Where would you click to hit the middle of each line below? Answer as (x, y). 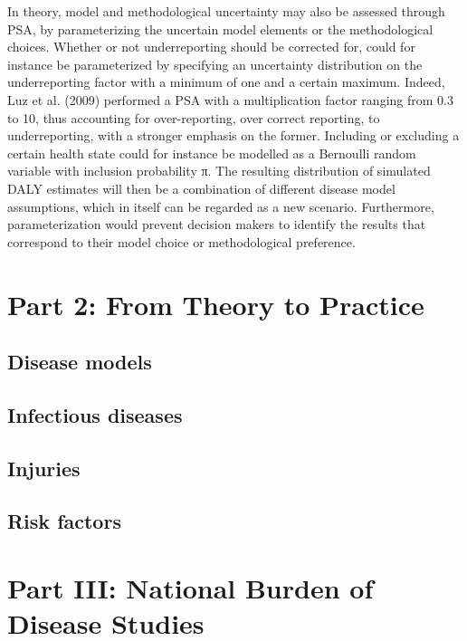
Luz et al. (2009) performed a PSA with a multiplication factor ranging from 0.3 (230, 99)
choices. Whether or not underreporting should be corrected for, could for (211, 47)
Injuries (44, 468)
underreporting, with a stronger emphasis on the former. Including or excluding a (233, 135)
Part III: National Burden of (191, 588)
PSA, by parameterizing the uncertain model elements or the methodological (220, 29)
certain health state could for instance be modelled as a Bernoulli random (212, 153)
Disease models (80, 362)
